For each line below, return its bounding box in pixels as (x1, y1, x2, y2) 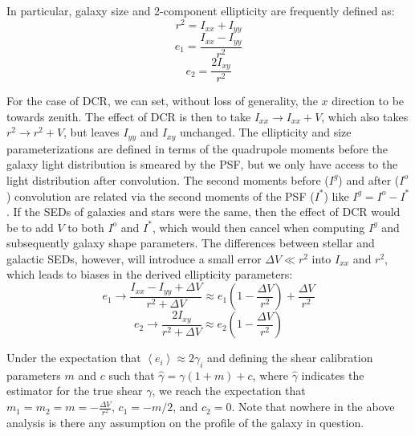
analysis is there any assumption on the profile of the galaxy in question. (6, 414, 364, 431)
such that (108, 366, 155, 383)
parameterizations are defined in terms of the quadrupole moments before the (6, 140, 388, 157)
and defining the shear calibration (207, 349, 373, 366)
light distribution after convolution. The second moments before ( (6, 171, 329, 188)
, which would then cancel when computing (152, 218, 365, 235)
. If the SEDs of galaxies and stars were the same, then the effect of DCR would (6, 203, 401, 220)
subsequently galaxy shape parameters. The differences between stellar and (6, 234, 375, 251)
